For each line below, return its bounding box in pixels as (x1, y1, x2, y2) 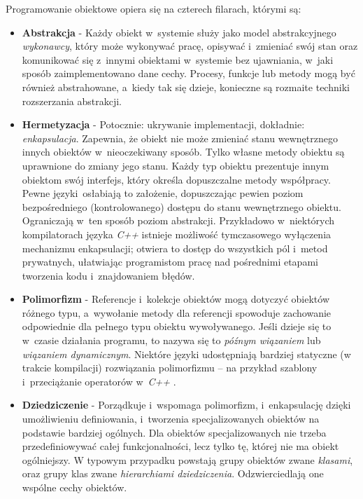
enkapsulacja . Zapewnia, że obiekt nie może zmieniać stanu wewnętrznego (22, 130, 338, 145)
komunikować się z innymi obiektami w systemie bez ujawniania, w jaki (22, 52, 334, 67)
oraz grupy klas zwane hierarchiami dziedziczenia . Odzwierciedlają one (22, 466, 324, 481)
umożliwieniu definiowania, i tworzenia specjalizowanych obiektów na (22, 411, 320, 426)
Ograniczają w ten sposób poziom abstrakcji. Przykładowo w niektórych (22, 213, 335, 228)
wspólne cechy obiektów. (22, 480, 127, 494)
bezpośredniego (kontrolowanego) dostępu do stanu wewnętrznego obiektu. (22, 199, 341, 214)
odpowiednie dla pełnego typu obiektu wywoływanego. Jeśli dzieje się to (22, 319, 332, 334)
